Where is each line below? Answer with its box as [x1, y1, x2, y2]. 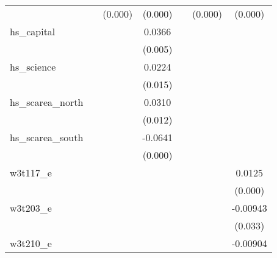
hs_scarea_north [10, 95, 84, 109]
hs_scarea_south [10, 130, 84, 144]
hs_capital [10, 24, 56, 38]
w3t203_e [10, 201, 52, 215]
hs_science [10, 60, 56, 74]
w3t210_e [10, 236, 52, 250]
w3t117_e [10, 166, 52, 180]
